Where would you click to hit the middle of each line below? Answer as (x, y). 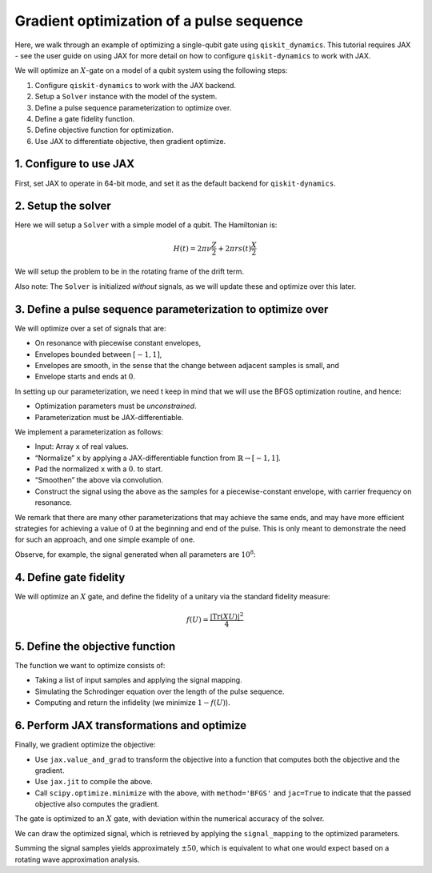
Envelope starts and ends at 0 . (85, 377)
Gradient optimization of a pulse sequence (159, 21)
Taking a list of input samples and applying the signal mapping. (139, 680)
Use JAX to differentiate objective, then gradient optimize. (130, 141)
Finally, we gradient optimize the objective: (85, 745)
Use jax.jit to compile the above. (94, 782)
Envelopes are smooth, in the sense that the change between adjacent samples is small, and (187, 365)
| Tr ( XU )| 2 (226, 616)
